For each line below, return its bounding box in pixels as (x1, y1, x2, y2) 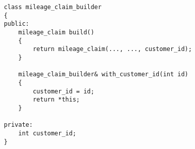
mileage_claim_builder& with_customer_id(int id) (18, 71, 188, 78)
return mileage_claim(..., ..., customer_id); (32, 45, 192, 53)
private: (4, 121, 33, 129)
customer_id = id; (32, 87, 94, 95)
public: (4, 20, 29, 28)
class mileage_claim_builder (4, 4, 102, 11)
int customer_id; (18, 129, 76, 137)
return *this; (32, 96, 80, 104)
